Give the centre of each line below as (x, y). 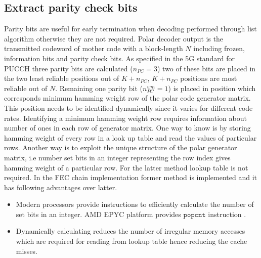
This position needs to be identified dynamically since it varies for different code (128, 107)
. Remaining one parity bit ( (99, 88)
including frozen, (219, 48)
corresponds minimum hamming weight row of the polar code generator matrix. (127, 98)
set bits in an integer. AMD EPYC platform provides (98, 214)
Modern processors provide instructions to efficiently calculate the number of (135, 204)
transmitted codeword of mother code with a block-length (94, 48)
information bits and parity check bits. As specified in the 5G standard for (120, 58)
